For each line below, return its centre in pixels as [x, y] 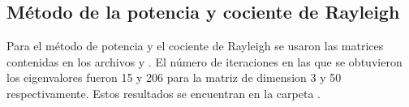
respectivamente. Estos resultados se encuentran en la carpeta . [164, 93]
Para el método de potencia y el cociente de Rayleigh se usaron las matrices [195, 46]
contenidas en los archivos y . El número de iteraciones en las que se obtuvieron [204, 61]
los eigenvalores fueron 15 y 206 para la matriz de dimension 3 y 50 [174, 77]
